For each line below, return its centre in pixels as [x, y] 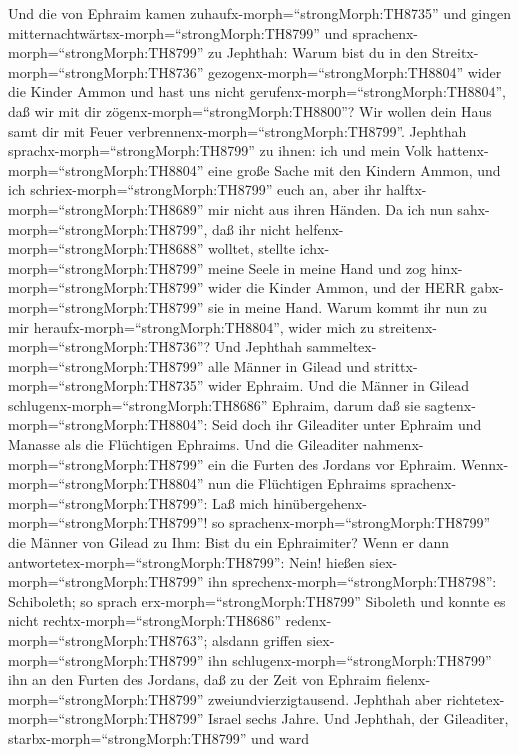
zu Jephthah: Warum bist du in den [318, 52]
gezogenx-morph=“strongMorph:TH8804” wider [355, 71]
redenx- [308, 620]
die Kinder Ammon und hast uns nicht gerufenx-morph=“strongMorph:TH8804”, [257, 91]
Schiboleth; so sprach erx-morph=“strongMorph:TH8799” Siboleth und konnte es [257, 600]
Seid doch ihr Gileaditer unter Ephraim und [347, 424]
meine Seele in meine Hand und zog [317, 267]
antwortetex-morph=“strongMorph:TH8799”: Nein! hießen [186, 561]
